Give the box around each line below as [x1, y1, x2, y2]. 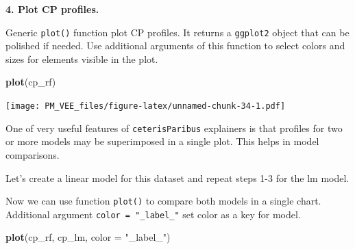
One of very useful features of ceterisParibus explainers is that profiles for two [5, 120, 343, 135]
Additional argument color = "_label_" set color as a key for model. [5, 207, 301, 221]
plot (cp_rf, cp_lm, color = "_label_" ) [5, 230, 171, 244]
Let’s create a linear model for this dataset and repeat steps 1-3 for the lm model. [5, 170, 350, 185]
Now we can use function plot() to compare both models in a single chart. [5, 194, 321, 208]
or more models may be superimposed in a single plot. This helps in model [5, 134, 319, 148]
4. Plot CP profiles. [5, 2, 99, 16]
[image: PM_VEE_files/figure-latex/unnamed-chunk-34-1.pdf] [5, 101, 286, 112]
